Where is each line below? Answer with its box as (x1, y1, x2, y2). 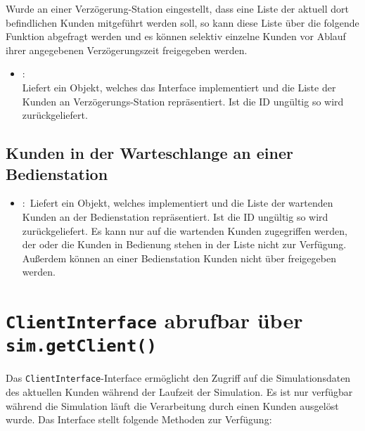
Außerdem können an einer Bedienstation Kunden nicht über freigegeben (22, 250, 336, 265)
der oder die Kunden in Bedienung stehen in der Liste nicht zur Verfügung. (22, 237, 347, 252)
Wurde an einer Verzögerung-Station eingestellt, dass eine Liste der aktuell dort (6, 1, 350, 15)
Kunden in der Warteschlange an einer (6, 142, 293, 164)
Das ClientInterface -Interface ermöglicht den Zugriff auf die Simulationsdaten (6, 371, 351, 385)
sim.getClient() (6, 336, 157, 356)
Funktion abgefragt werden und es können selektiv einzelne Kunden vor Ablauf (6, 29, 346, 44)
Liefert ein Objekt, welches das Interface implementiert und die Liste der (22, 79, 336, 94)
